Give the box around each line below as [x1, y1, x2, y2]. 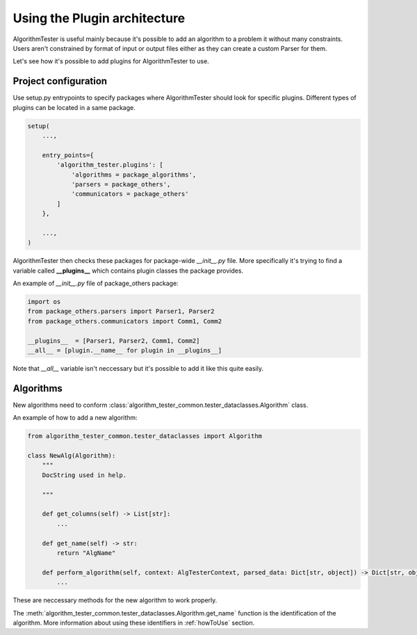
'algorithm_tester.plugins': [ [56, 161, 163, 169]
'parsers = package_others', [71, 180, 171, 188]
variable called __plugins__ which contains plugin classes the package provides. [13, 266, 243, 275]
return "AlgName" [56, 549, 116, 556]
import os [27, 298, 61, 306]
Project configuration [13, 75, 108, 87]
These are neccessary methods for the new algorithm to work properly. [13, 596, 218, 604]
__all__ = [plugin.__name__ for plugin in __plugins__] [27, 346, 222, 354]
